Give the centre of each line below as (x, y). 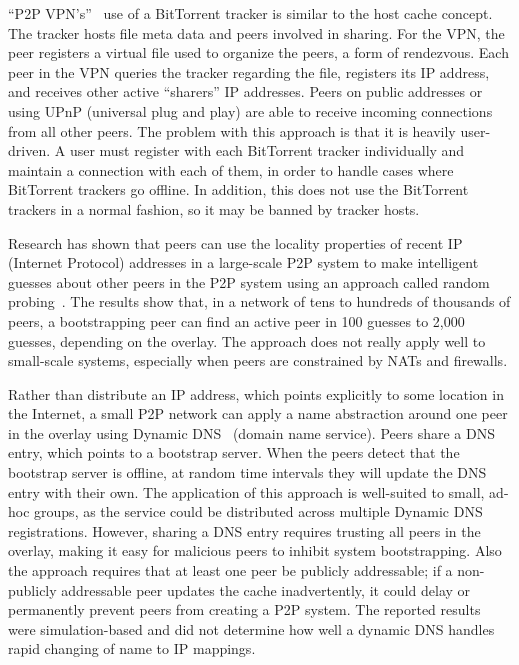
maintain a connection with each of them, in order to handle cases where (231, 169)
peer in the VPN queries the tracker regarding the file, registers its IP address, (249, 71)
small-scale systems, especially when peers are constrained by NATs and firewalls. (258, 360)
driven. (29, 150)
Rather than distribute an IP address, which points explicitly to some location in (256, 393)
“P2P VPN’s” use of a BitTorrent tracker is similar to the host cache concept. (250, 13)
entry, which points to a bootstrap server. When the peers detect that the (234, 452)
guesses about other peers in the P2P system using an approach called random (249, 281)
